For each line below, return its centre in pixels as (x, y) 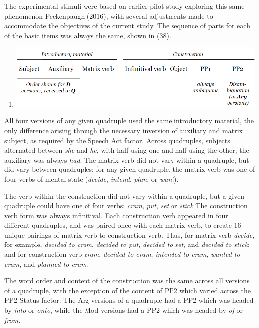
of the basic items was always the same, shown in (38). (88, 35)
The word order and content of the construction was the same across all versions (127, 281)
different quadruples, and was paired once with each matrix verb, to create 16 (123, 225)
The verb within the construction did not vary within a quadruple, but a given (125, 196)
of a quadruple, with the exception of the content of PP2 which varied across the (128, 290)
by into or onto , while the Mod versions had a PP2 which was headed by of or (124, 310)
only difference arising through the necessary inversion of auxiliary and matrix (124, 130)
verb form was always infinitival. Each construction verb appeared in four (116, 215)
